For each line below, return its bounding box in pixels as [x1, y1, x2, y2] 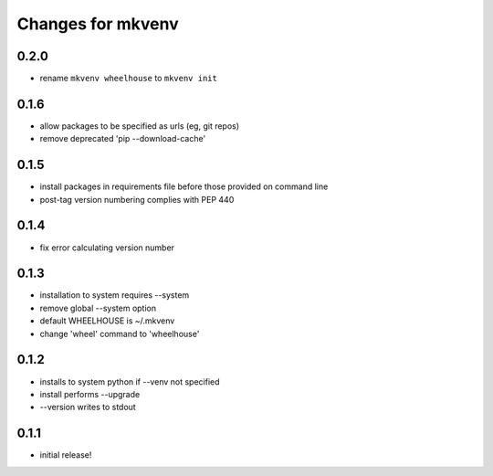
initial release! [39, 450, 92, 460]
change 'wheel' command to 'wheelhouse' [39, 328, 200, 339]
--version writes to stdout [39, 402, 136, 413]
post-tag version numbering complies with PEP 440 [39, 194, 235, 205]
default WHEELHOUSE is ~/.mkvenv [39, 315, 175, 326]
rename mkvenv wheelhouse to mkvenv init [39, 73, 218, 84]
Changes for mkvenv [16, 14, 179, 34]
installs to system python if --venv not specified [39, 376, 220, 387]
